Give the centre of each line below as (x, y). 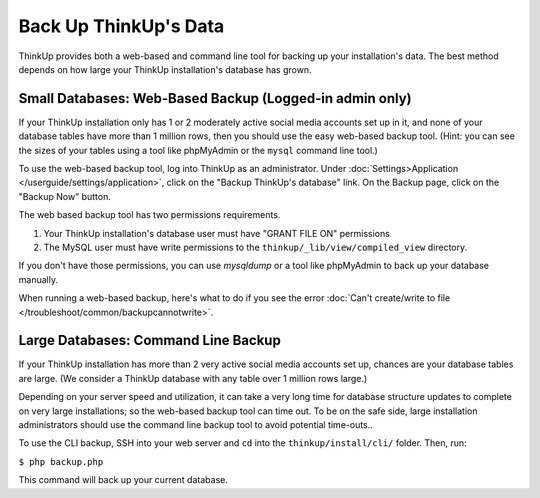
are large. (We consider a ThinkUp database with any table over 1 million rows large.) (193, 378)
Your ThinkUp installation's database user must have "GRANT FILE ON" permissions (216, 233)
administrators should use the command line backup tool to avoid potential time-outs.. (196, 424)
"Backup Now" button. (65, 196)
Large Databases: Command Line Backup (150, 340)
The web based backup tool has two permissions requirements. (149, 215)
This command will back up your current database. (123, 480)
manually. (38, 279)
